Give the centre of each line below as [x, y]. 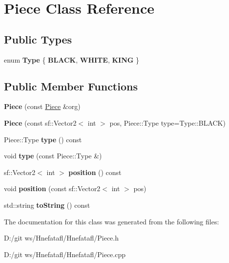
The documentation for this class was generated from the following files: [112, 221]
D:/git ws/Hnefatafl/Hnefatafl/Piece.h [61, 238]
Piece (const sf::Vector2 [40, 122]
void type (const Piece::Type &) [53, 156]
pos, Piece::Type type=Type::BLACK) [167, 122]
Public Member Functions [71, 86]
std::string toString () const [47, 205]
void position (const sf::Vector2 [52, 188]
